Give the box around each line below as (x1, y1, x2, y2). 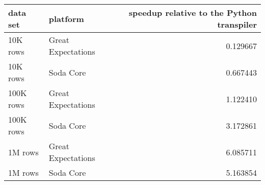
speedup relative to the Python (128, 7, 257, 18)
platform (48, 12, 84, 25)
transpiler (217, 18, 257, 30)
